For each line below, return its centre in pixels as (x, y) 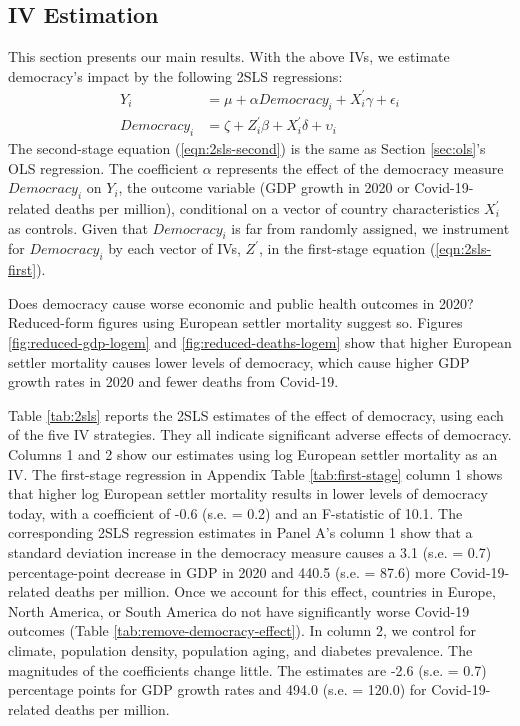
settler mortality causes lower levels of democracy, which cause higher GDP (239, 361)
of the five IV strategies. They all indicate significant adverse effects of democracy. (260, 434)
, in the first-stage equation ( (347, 248)
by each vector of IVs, (174, 248)
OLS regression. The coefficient (103, 167)
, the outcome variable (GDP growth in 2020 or (264, 187)
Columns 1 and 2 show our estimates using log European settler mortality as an (253, 453)
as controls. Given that (78, 227)
